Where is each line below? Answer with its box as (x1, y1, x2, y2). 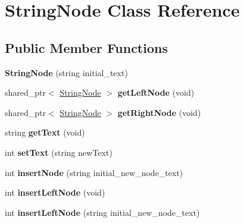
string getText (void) (5, 126, 85, 139)
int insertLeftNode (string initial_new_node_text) (5, 206, 200, 218)
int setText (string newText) (5, 146, 112, 158)
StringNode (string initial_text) (5, 66, 128, 78)
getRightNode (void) (117, 106, 201, 118)
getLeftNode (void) (117, 86, 195, 99)
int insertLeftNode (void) (5, 186, 105, 199)
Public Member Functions (5, 38, 168, 56)
